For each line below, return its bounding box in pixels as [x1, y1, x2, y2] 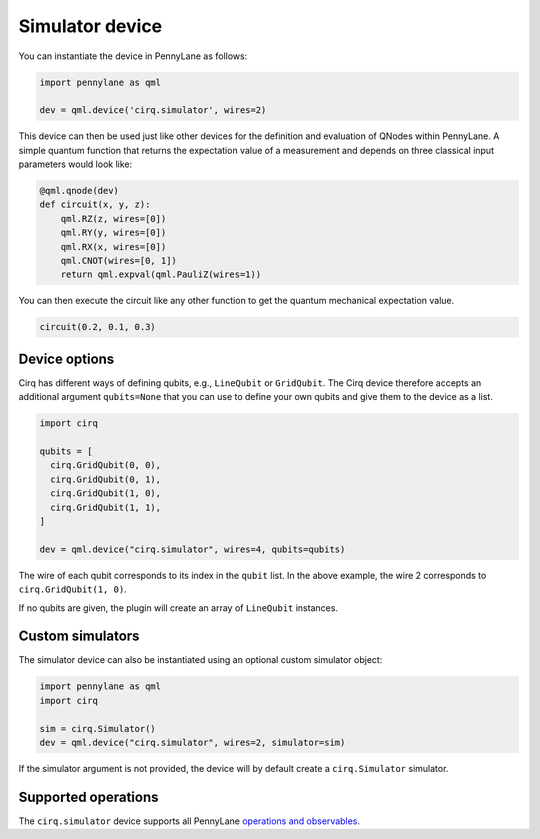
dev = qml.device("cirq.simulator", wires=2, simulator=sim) [39, 736, 346, 748]
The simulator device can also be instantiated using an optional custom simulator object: [18, 654, 383, 666]
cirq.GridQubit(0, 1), [50, 473, 162, 485]
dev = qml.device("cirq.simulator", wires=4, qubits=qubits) [39, 543, 346, 555]
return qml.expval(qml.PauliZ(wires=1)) [60, 269, 262, 280]
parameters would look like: [18, 158, 133, 170]
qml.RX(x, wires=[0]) [60, 241, 167, 252]
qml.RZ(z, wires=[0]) [60, 213, 167, 224]
